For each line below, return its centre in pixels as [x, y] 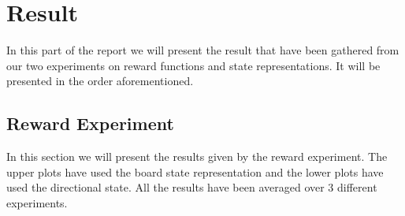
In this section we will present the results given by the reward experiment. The [197, 156]
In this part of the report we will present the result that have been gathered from [203, 50]
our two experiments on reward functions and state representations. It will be [193, 65]
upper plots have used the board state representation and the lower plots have [195, 171]
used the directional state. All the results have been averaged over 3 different [192, 187]
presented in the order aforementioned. [100, 81]
